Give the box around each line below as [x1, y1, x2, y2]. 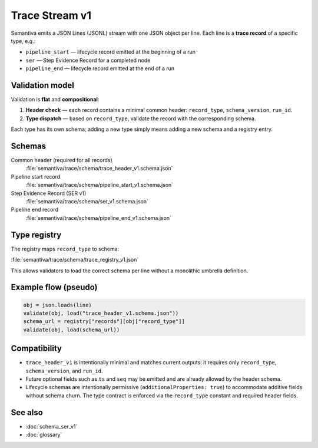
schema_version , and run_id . [25, 367, 103, 374]
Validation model [11, 80, 75, 90]
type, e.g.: [11, 37, 36, 44]
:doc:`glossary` [25, 431, 62, 439]
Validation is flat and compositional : [11, 96, 100, 103]
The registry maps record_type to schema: [11, 245, 120, 252]
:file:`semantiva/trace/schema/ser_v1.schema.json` [25, 198, 148, 205]
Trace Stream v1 [11, 9, 91, 22]
